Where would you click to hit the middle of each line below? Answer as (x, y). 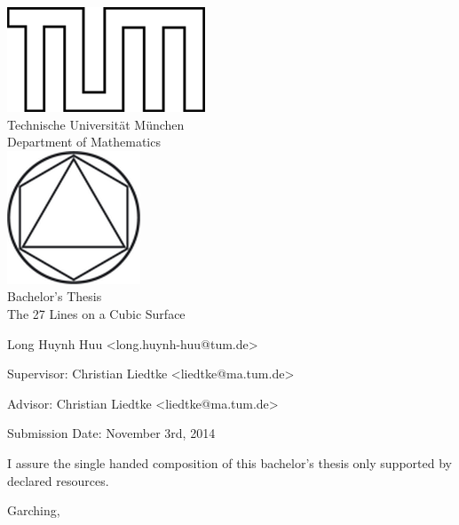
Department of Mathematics (84, 142)
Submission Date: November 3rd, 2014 (111, 433)
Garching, (34, 510)
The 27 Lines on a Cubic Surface (96, 313)
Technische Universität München (96, 124)
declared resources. (58, 480)
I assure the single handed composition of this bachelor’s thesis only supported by (229, 462)
